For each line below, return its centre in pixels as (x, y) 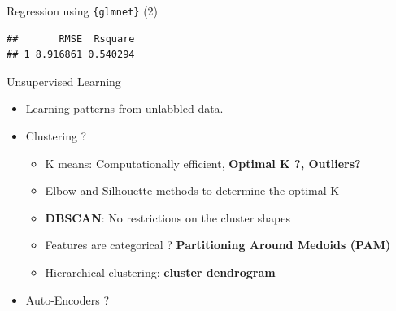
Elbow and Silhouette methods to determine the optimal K (192, 190)
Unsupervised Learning (64, 81)
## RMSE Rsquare (71, 39)
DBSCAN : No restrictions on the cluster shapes (168, 217)
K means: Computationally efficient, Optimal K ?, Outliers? (203, 163)
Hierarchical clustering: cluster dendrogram (160, 272)
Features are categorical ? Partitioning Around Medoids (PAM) (218, 245)
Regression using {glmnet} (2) (83, 11)
